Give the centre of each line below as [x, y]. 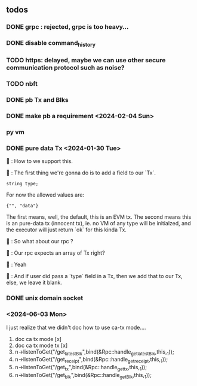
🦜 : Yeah [16, 265]
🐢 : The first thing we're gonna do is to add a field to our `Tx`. [81, 173]
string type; [22, 184]
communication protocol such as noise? [65, 68]
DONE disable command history [51, 44]
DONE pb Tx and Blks [37, 100]
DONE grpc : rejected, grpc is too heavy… [67, 27]
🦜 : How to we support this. [40, 161]
